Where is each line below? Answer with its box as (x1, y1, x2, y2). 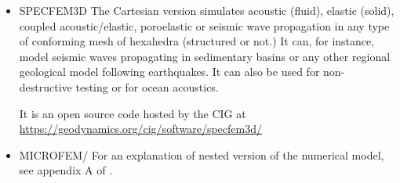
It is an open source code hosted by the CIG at (19, 105, 246, 121)
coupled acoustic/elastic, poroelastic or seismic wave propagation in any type (19, 17, 390, 34)
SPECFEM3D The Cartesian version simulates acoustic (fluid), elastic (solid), (19, 2, 395, 18)
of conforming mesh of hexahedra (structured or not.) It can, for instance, (19, 33, 375, 49)
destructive (19, 78, 72, 95)
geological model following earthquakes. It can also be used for (19, 63, 320, 80)
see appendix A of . (19, 162, 113, 178)
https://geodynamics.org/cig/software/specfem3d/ (19, 120, 262, 137)
